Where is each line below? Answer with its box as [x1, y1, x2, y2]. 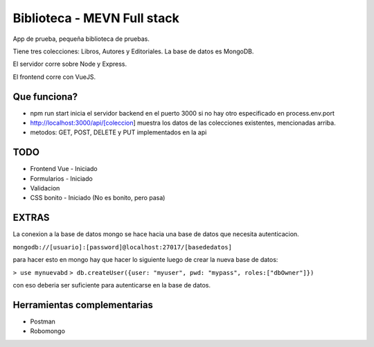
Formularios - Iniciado [30, 174, 93, 183]
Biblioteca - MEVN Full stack [12, 10, 179, 26]
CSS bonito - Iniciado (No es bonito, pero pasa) [30, 194, 166, 202]
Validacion [30, 184, 60, 193]
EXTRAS [12, 212, 50, 224]
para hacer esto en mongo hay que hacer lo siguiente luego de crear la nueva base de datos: [12, 256, 278, 264]
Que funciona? [12, 91, 78, 103]
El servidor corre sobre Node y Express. [12, 60, 127, 69]
